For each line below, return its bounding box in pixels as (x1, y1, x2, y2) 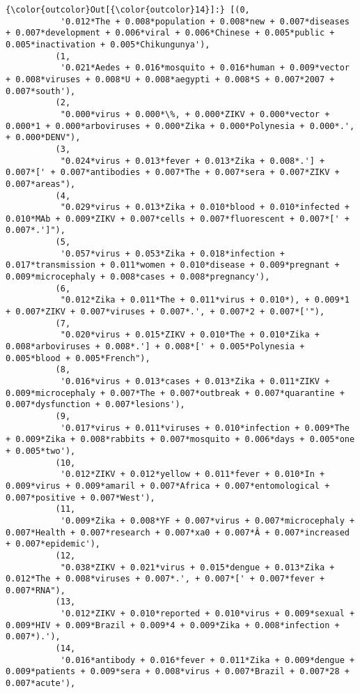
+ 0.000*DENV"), (6, 132, 81, 143)
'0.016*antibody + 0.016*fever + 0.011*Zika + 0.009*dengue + (60, 655, 355, 665)
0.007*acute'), (6, 678, 76, 689)
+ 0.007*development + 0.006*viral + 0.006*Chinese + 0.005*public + (6, 28, 335, 38)
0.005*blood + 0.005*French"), (6, 353, 150, 363)
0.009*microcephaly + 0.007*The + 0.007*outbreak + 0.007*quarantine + (6, 388, 345, 398)
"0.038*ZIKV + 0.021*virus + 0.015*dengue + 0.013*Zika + (60, 562, 335, 572)
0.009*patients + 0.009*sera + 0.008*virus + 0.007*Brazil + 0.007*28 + (6, 667, 350, 677)
